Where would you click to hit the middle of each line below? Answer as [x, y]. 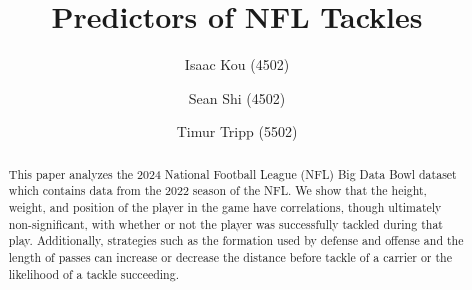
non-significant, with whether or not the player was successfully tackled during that [225, 223]
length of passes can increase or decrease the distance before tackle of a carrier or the [230, 256]
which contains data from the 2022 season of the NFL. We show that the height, [217, 190]
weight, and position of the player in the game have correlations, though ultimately [225, 207]
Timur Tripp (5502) [237, 131]
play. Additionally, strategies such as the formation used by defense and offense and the [236, 240]
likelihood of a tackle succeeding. [93, 273]
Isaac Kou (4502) [237, 64]
